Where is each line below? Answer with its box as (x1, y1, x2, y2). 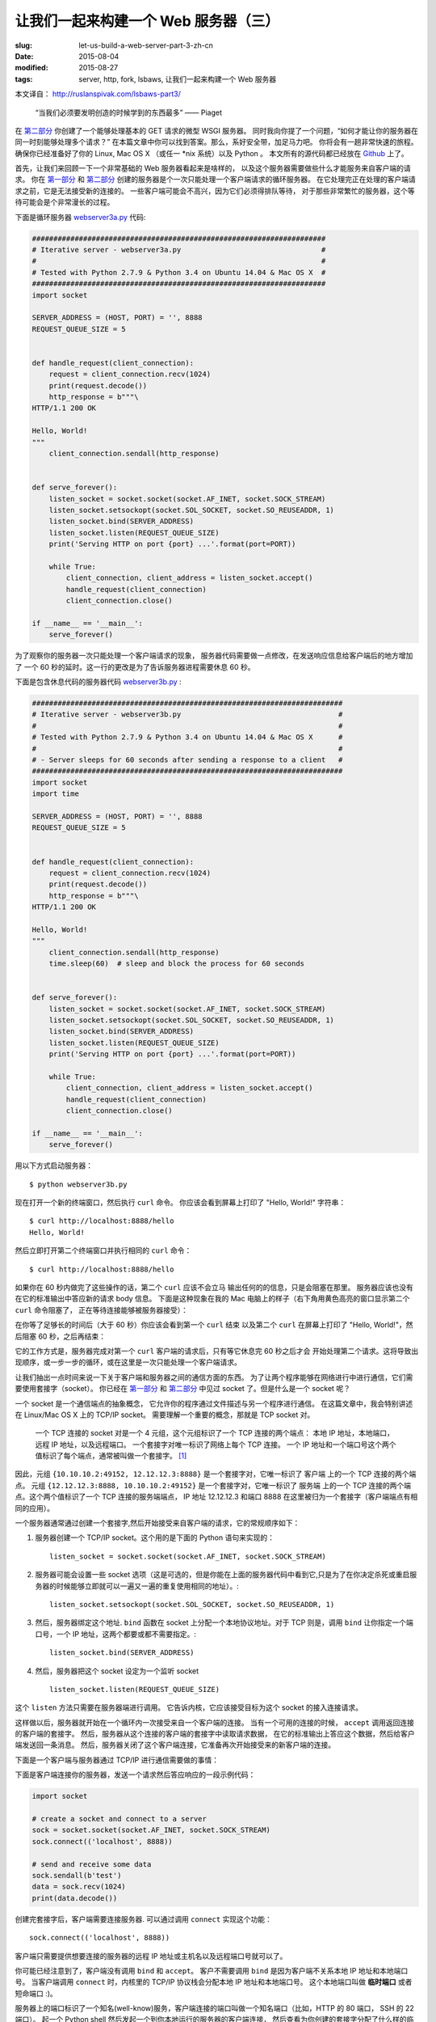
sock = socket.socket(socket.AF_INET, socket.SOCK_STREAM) (31, 1825, 270, 1835)
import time (31, 789, 80, 798)
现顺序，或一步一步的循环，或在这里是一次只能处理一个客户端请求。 (15, 1357, 241, 1367)
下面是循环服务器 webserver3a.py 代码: (15, 212, 146, 222)
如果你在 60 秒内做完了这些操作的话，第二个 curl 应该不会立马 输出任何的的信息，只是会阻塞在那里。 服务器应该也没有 (15, 1282, 413, 1292)
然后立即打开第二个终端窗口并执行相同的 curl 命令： (15, 1246, 192, 1255)
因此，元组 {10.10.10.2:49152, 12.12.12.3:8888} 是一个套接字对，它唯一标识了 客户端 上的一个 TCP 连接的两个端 (15, 1469, 417, 1479)
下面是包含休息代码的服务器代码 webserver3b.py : (15, 677, 182, 687)
